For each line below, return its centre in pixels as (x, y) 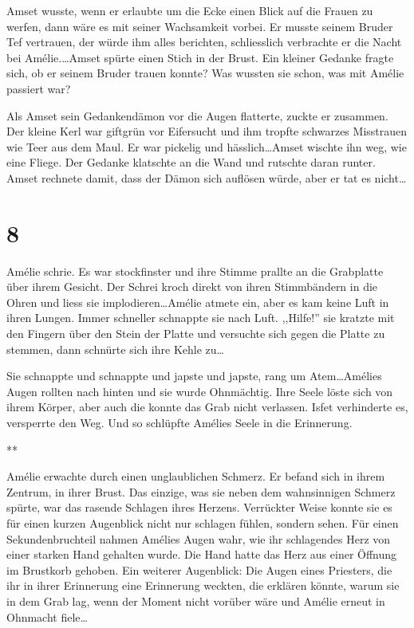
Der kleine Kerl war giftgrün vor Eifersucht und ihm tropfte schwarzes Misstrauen (207, 131)
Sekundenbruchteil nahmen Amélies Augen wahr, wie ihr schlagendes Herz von (199, 538)
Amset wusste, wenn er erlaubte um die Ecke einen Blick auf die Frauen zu (190, 10)
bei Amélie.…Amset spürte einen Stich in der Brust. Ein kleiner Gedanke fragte (200, 57)
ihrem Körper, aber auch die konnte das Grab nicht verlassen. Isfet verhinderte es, (207, 407)
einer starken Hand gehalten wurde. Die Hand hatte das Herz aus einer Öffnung (202, 554)
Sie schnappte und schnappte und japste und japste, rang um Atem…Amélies (194, 376)
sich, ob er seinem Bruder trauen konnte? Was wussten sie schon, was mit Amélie (205, 73)
